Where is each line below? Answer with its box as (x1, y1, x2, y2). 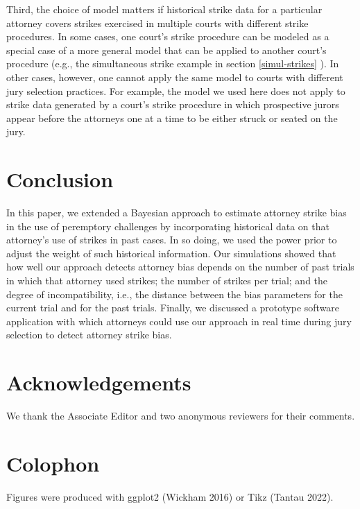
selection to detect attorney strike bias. (6, 327, 172, 342)
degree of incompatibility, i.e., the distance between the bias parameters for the (6, 286, 343, 301)
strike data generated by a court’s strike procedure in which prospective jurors (6, 97, 339, 112)
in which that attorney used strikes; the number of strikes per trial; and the (6, 273, 328, 288)
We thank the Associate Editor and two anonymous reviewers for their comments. (6, 408, 355, 423)
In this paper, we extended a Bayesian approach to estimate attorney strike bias (6, 205, 347, 220)
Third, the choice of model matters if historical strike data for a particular (6, 2, 323, 16)
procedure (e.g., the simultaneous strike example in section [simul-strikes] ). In (6, 56, 339, 71)
